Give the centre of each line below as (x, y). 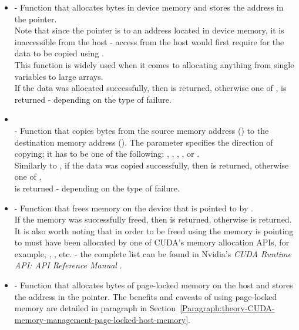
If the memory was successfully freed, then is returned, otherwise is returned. (153, 219)
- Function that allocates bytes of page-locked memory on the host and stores (154, 285)
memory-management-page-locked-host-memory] (101, 319)
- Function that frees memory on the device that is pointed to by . (134, 208)
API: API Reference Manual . (68, 265)
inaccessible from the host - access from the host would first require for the (149, 41)
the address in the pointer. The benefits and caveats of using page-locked (146, 296)
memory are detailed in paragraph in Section (95, 308)
